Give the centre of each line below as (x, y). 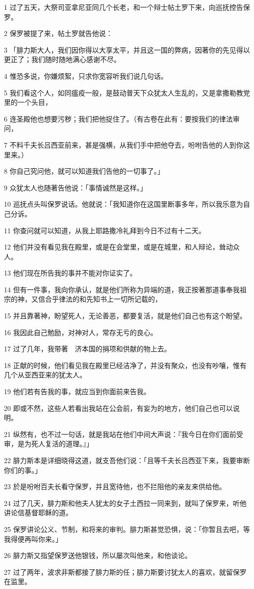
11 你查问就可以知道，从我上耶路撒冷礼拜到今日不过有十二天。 (105, 230)
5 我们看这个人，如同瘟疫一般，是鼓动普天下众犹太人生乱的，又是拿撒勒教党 (127, 92)
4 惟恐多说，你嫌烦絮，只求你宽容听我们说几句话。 (86, 76)
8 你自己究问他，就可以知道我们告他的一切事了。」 (84, 171)
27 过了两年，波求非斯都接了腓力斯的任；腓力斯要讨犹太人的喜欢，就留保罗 (125, 572)
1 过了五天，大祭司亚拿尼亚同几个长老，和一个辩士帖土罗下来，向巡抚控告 (124, 7)
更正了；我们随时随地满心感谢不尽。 (62, 59)
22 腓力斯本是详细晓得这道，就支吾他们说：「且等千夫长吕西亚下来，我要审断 (127, 460)
